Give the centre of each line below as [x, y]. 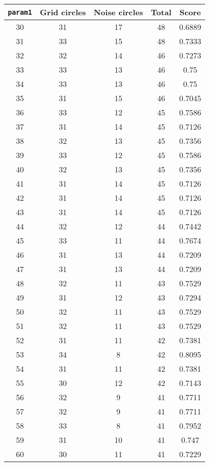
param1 [20, 12]
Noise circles [118, 12]
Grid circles [63, 12]
